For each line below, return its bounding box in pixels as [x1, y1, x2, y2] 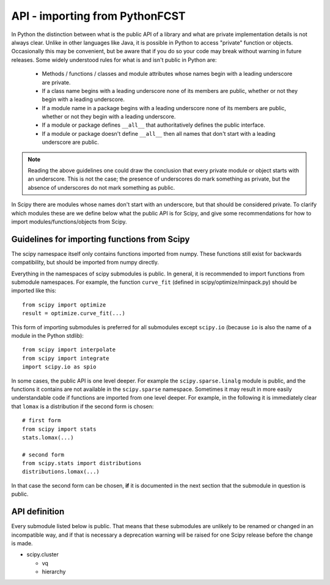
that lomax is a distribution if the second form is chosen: [11, 403, 154, 410]
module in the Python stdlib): [11, 332, 84, 339]
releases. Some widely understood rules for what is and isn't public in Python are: [11, 56, 217, 64]
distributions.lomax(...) [22, 468, 100, 475]
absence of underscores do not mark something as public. [28, 184, 175, 191]
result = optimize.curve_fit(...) [22, 310, 125, 317]
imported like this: [11, 287, 57, 294]
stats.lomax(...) [22, 434, 74, 441]
